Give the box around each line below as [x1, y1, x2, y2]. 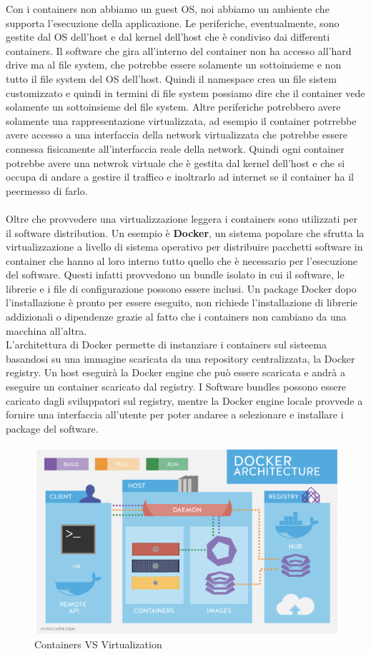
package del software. [6, 421, 99, 436]
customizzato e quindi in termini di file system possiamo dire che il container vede [6, 85, 365, 100]
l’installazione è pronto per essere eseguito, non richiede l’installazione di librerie [6, 295, 357, 310]
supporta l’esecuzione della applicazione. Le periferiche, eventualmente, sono [6, 15, 340, 30]
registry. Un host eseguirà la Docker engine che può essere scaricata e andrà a [6, 365, 345, 380]
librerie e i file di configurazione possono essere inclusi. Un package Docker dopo [6, 281, 357, 296]
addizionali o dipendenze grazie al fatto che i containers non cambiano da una [6, 309, 347, 324]
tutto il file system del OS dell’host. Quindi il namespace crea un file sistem [6, 71, 337, 86]
